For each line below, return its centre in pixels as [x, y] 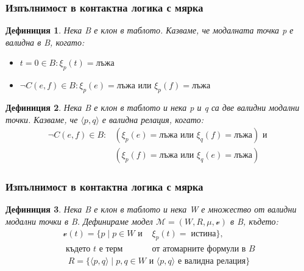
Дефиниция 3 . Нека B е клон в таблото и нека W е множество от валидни [151, 209]
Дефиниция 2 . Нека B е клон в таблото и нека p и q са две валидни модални [153, 107]
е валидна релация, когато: [153, 119]
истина [203, 234]
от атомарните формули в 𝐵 [203, 249]
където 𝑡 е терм [94, 249]
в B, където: [254, 221]
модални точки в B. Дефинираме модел [79, 221]
